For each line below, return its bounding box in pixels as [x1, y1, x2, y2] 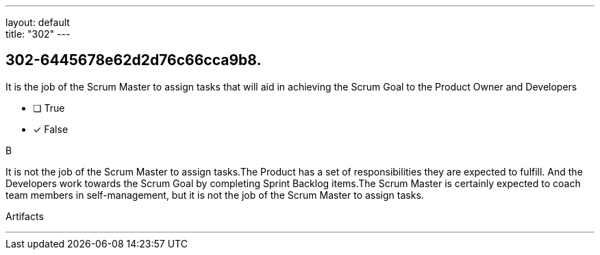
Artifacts [5, 210, 44, 222]
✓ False [33, 123, 68, 135]
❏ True [33, 101, 65, 114]
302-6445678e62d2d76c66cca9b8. [5, 51, 262, 69]
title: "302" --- [5, 28, 71, 40]
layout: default [5, 16, 70, 28]
